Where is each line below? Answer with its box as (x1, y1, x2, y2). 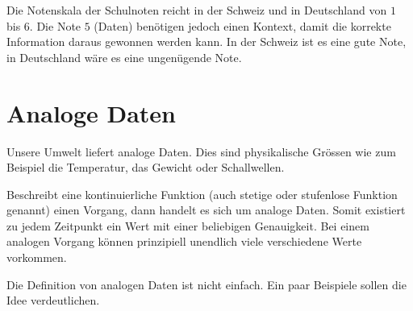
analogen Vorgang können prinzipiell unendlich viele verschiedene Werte (6, 233, 362, 250)
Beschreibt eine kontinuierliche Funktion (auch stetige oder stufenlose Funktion (6, 185, 398, 202)
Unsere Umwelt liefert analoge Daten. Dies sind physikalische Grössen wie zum (6, 143, 396, 160)
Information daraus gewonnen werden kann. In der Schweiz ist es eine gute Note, (6, 33, 407, 50)
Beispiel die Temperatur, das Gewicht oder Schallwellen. (6, 159, 285, 176)
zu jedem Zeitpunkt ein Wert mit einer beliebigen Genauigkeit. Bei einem (6, 217, 369, 234)
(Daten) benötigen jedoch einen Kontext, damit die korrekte (94, 17, 391, 34)
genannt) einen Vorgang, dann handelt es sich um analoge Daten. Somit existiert (6, 201, 406, 218)
